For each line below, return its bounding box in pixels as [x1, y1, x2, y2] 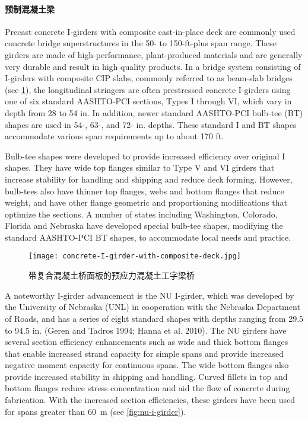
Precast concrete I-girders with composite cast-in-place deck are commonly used [5, 25, 296, 37]
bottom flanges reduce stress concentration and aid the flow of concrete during [5, 382, 290, 394]
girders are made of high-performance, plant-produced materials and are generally [5, 48, 303, 60]
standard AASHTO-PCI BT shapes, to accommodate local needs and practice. [5, 231, 291, 243]
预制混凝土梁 [5, 2, 55, 15]
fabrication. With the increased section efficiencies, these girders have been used [5, 394, 296, 406]
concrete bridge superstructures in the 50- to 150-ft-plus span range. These [5, 37, 277, 49]
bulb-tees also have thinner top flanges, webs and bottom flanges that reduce [5, 184, 284, 197]
